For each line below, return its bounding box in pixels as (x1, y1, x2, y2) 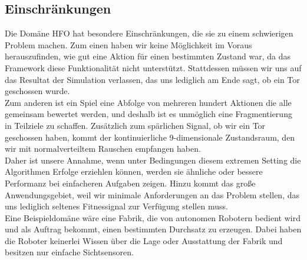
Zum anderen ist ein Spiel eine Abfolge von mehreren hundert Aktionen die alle (5, 96, 292, 108)
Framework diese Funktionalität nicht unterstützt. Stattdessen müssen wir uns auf (5, 61, 302, 74)
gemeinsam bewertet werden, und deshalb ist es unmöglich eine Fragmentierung (5, 108, 292, 120)
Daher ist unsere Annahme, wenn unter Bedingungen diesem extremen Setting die (5, 154, 301, 166)
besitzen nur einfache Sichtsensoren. (5, 246, 134, 258)
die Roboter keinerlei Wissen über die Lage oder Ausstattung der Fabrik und (5, 234, 283, 246)
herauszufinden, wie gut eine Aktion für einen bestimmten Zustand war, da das (5, 50, 291, 62)
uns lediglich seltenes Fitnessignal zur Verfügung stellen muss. (5, 200, 228, 212)
